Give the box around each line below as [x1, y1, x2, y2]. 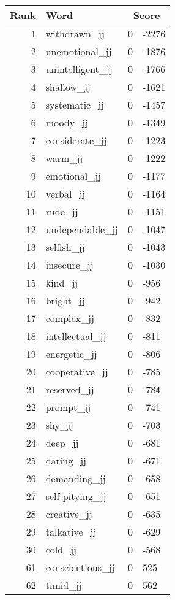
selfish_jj [45, 240, 85, 254]
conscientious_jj [45, 560, 115, 574]
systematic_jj [45, 98, 104, 112]
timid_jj [45, 578, 82, 592]
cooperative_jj [45, 364, 108, 379]
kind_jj [45, 275, 78, 290]
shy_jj [45, 418, 73, 432]
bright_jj [45, 293, 85, 307]
